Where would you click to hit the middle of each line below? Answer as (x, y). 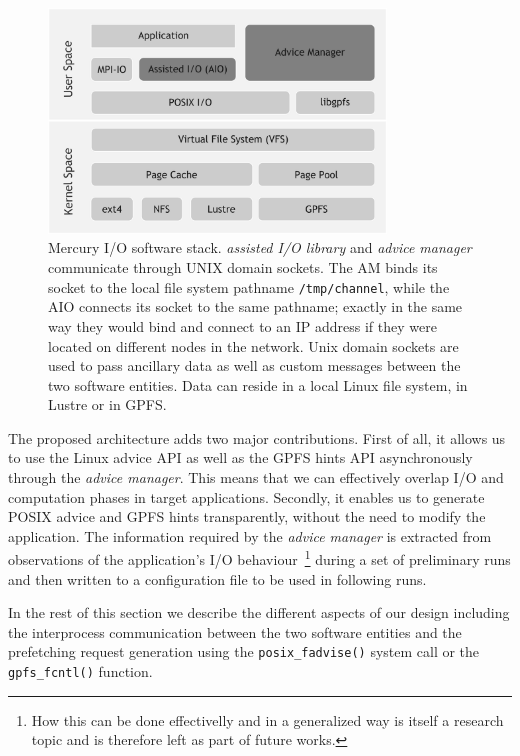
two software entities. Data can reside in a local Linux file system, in (258, 384)
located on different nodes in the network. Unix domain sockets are (253, 345)
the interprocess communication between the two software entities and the (235, 631)
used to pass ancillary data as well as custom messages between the (254, 365)
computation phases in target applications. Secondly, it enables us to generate (246, 496)
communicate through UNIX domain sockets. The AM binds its (243, 267)
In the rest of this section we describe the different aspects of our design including (259, 612)
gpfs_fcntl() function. (80, 671)
